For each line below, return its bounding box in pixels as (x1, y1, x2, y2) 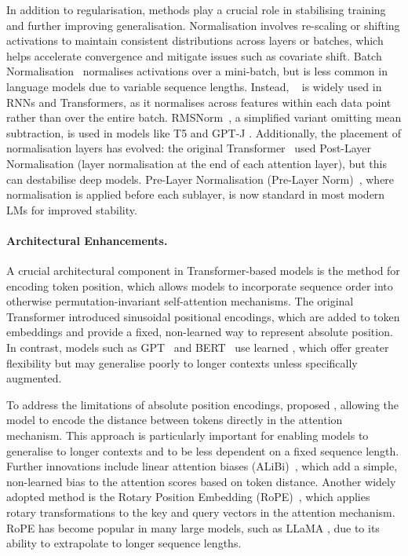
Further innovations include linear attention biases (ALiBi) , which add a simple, (6, 458, 398, 474)
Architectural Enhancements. (6, 232, 168, 248)
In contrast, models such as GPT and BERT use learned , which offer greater (6, 339, 389, 356)
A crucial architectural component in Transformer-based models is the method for (6, 262, 400, 279)
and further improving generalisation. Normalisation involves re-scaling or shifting (6, 16, 400, 33)
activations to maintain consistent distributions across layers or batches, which (6, 32, 384, 49)
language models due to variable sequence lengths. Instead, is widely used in (6, 78, 382, 94)
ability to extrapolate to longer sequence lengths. (6, 535, 242, 551)
